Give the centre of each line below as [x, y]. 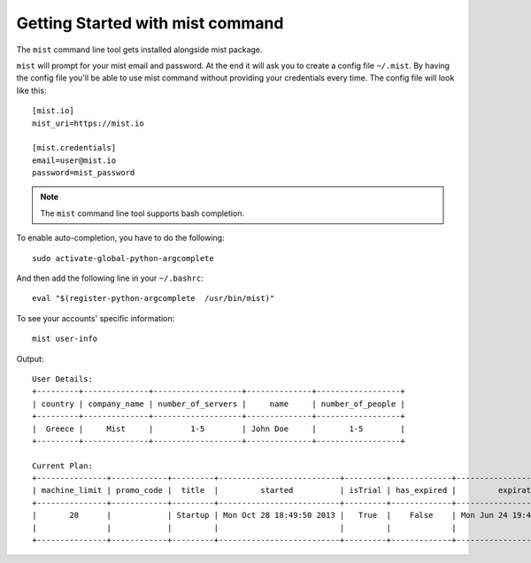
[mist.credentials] [74, 148]
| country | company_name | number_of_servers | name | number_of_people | [219, 404]
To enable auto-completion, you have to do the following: [120, 238]
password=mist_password [84, 173]
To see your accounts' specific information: [96, 318]
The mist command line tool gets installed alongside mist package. [139, 50]
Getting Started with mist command [150, 23]
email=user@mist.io [74, 160]
